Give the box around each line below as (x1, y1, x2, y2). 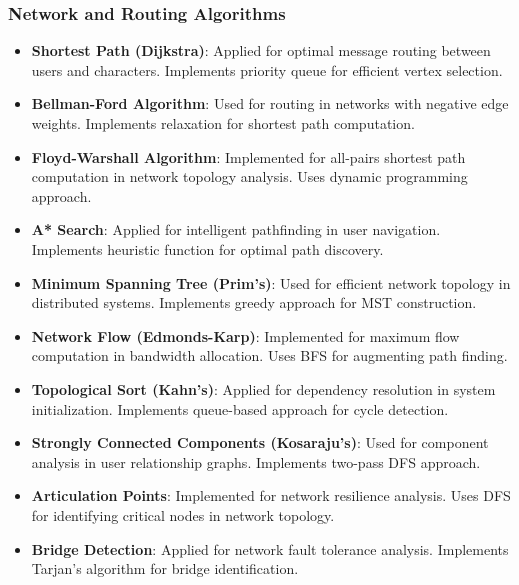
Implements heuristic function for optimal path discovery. (31, 238, 384, 259)
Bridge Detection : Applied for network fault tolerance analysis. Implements (31, 538, 509, 559)
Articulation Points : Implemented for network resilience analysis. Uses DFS (31, 485, 511, 506)
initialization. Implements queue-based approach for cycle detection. (31, 398, 449, 419)
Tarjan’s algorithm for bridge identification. (31, 558, 299, 579)
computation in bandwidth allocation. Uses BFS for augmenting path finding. (31, 345, 508, 366)
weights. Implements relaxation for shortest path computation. (31, 113, 415, 133)
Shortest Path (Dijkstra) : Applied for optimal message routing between (31, 40, 491, 61)
